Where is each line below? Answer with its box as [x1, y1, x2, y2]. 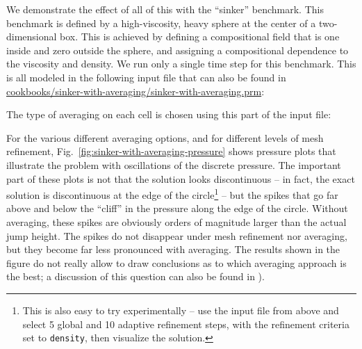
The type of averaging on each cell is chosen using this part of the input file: [6, 107, 331, 122]
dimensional [6, 29, 57, 44]
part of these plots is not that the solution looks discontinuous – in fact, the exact [6, 171, 355, 186]
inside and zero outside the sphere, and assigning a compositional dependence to [6, 42, 349, 57]
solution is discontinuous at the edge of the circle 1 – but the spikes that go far [6, 186, 338, 202]
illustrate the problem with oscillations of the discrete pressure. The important [6, 157, 341, 172]
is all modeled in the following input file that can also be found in [6, 70, 286, 84]
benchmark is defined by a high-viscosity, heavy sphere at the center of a [6, 15, 316, 30]
